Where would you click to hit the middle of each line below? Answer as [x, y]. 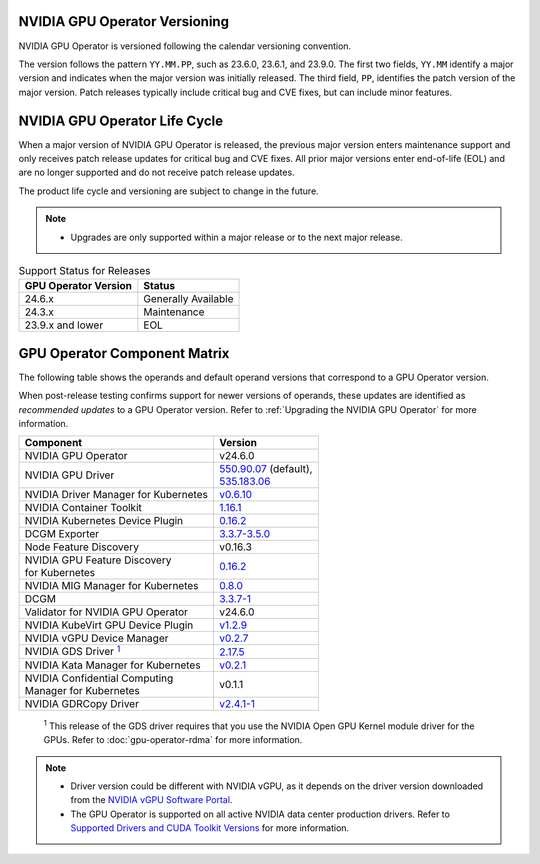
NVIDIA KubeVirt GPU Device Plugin [109, 625]
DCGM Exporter [62, 534]
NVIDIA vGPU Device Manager [96, 638]
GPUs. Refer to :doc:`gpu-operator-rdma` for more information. [173, 740]
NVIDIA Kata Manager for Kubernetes [112, 665]
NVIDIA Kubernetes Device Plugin [104, 521]
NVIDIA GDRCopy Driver [82, 703]
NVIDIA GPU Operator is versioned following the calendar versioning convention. [185, 46]
